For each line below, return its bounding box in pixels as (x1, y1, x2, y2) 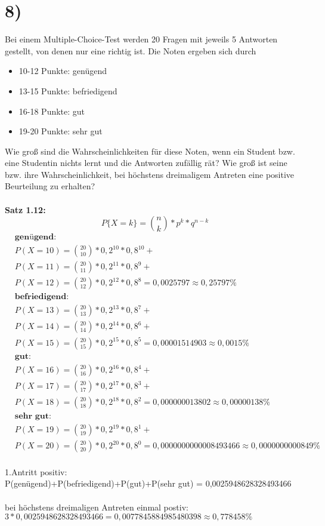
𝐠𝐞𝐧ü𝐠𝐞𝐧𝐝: (14, 233, 57, 242)
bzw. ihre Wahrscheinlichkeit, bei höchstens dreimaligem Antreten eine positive (5, 168, 295, 180)
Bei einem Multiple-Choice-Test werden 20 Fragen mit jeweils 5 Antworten (5, 33, 278, 45)
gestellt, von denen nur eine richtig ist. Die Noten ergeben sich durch (5, 44, 256, 57)
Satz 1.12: (5, 203, 46, 216)
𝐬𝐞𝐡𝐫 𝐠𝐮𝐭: (14, 412, 51, 421)
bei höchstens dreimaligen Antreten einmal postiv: (5, 500, 188, 513)
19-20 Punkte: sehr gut (18, 125, 103, 137)
